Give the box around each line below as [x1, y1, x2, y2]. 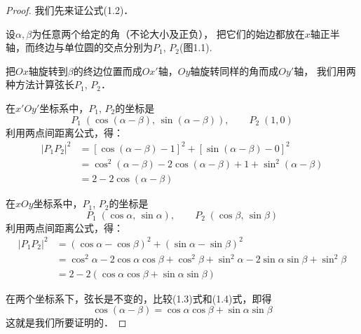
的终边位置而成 [73, 63, 142, 78]
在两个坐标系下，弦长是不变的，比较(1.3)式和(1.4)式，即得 [6, 291, 272, 305]
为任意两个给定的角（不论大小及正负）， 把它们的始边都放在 [32, 26, 305, 41]
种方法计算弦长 [6, 77, 74, 92]
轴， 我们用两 [294, 63, 356, 78]
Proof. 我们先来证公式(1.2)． [6, 3, 134, 17]
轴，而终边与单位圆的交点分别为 [6, 40, 153, 55]
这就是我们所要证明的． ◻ [6, 315, 127, 330]
